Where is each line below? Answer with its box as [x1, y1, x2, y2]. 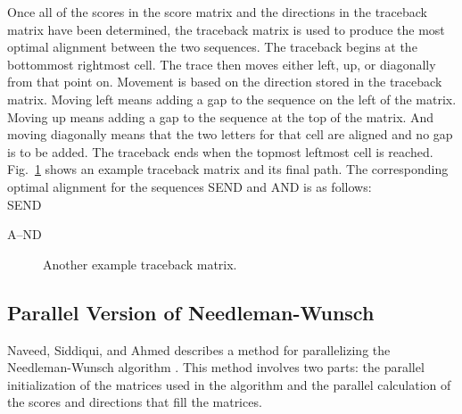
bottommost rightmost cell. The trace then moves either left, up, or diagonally [7, 54, 436, 73]
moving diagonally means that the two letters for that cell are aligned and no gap [7, 125, 453, 144]
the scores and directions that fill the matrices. [7, 393, 262, 411]
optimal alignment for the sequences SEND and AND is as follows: [7, 177, 372, 195]
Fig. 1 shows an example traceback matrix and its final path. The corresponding [7, 160, 449, 178]
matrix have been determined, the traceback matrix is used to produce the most [7, 20, 445, 38]
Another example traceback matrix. [43, 254, 237, 273]
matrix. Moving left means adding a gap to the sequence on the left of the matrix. [7, 89, 457, 108]
